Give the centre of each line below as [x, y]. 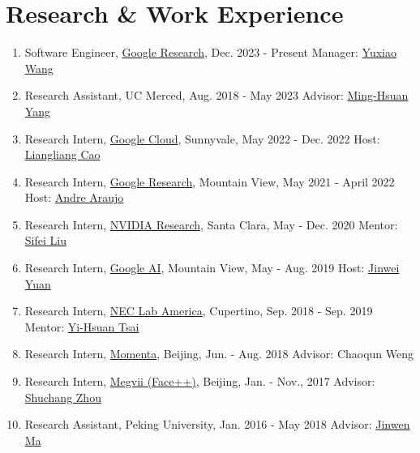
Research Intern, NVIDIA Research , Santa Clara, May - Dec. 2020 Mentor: [211, 224]
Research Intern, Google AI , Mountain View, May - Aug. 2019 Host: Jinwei [212, 268]
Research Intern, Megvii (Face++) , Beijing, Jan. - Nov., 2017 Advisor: [200, 381]
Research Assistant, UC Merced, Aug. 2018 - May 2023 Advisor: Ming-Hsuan [216, 95]
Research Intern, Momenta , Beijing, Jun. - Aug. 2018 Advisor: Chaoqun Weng [219, 354]
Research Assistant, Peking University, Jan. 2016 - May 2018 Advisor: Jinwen [217, 424]
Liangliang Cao [62, 154]
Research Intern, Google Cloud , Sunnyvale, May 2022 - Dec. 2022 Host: [202, 138]
